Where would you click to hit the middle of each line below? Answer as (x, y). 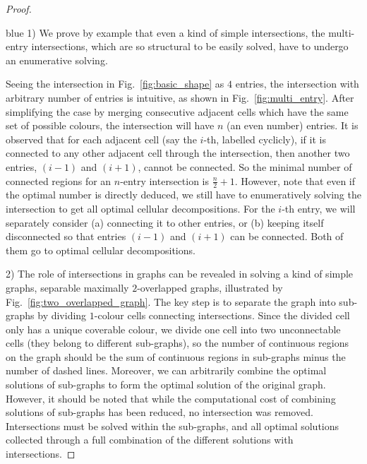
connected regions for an (59, 180)
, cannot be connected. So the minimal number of (245, 166)
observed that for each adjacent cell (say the (101, 139)
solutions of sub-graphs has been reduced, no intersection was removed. (160, 412)
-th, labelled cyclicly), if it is (265, 139)
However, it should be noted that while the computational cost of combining (171, 398)
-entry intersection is (165, 180)
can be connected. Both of (287, 236)
